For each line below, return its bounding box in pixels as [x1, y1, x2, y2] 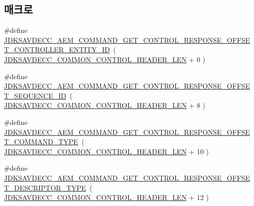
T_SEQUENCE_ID [4, 90, 67, 101]
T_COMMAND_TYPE [4, 136, 79, 147]
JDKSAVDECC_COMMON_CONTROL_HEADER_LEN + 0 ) [4, 54, 205, 64]
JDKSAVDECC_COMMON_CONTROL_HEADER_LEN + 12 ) [4, 192, 209, 203]
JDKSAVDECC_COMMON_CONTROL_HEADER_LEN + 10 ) [4, 146, 209, 156]
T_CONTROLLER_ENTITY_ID [4, 44, 110, 55]
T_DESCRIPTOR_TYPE [4, 182, 86, 193]
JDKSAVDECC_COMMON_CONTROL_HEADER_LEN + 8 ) [4, 100, 205, 110]
